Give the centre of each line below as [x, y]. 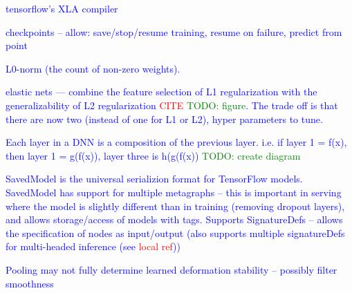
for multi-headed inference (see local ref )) [93, 246]
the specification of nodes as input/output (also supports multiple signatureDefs [175, 233]
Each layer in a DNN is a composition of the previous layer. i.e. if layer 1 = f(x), [176, 142]
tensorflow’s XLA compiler [62, 8]
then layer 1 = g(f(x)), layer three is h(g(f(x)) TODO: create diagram [153, 155]
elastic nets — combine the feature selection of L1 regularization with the [161, 92]
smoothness [30, 283]
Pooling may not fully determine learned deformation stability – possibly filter [172, 269]
